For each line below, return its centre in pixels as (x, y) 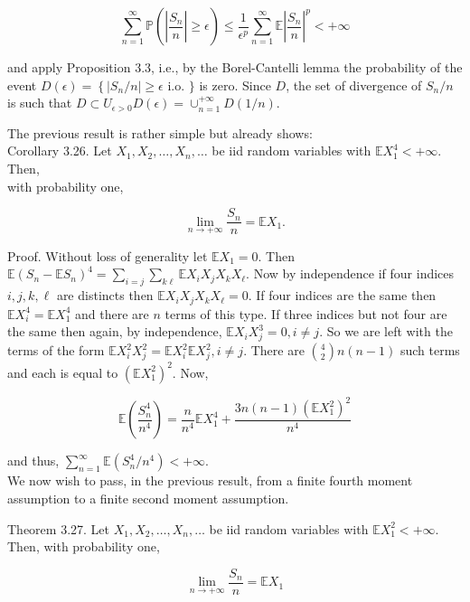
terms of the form (56, 350)
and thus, (33, 461)
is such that (40, 103)
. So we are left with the (386, 331)
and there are (112, 313)
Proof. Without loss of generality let (108, 255)
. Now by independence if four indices (350, 273)
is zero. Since (235, 85)
